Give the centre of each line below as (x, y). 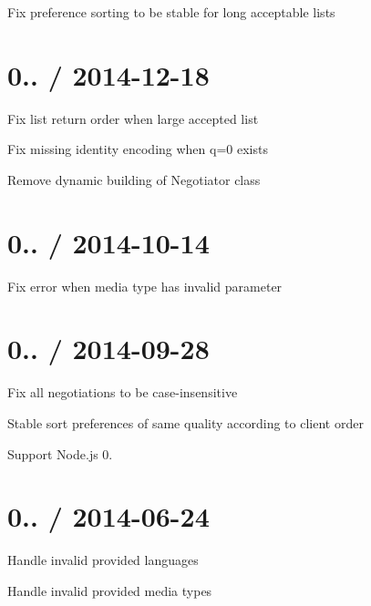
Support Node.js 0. (60, 453)
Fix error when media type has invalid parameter (145, 286)
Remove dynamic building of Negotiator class (134, 179)
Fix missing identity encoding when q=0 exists (138, 149)
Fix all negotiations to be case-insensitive (123, 392)
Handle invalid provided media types (110, 590)
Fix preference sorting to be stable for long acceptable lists (171, 12)
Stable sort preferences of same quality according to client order (185, 422)
